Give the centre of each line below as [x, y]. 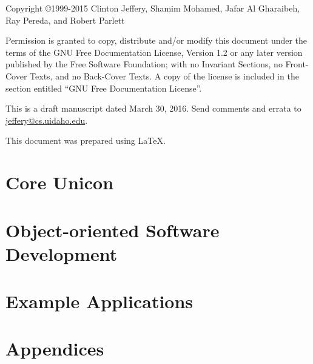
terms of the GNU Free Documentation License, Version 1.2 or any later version [154, 52]
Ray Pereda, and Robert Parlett [65, 20]
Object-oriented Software [113, 230]
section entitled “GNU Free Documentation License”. [104, 88]
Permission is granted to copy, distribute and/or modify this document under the [156, 40]
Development [62, 253]
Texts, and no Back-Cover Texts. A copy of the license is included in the [164, 76]
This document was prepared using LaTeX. [86, 140]
